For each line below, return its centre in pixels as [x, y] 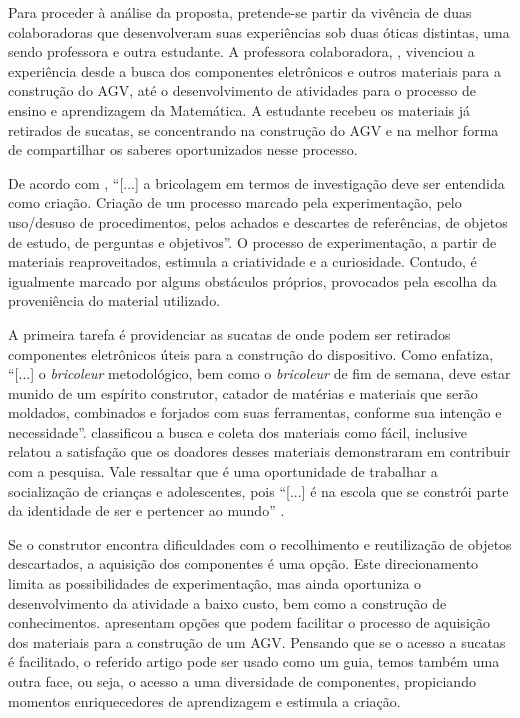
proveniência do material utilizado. [114, 300]
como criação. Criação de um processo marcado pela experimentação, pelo [235, 202]
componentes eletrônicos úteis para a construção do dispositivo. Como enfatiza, [251, 353]
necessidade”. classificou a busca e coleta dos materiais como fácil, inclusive [238, 431]
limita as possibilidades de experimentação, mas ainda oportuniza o [215, 583]
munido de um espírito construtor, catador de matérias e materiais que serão [243, 392]
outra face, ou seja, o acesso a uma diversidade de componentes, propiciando [242, 681]
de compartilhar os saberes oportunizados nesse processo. [183, 149]
